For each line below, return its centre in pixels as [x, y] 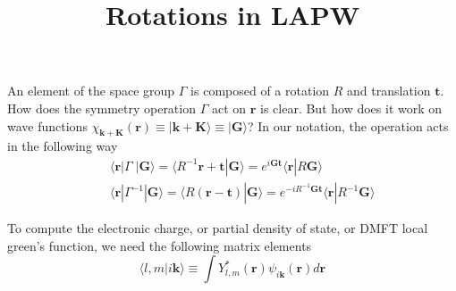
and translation [389, 91]
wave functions [47, 125]
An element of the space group [91, 91]
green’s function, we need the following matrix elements [160, 245]
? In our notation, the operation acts [348, 125]
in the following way [63, 146]
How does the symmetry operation [101, 108]
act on [229, 108]
